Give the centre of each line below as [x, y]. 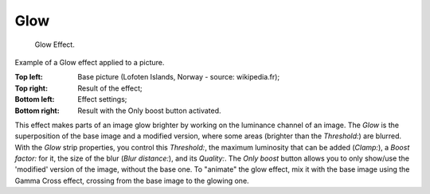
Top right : [31, 88]
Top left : [29, 77]
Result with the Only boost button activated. [150, 111]
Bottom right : [37, 111]
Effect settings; [102, 99]
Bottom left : [35, 99]
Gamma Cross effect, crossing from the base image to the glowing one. [132, 180]
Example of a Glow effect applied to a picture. [90, 62]
